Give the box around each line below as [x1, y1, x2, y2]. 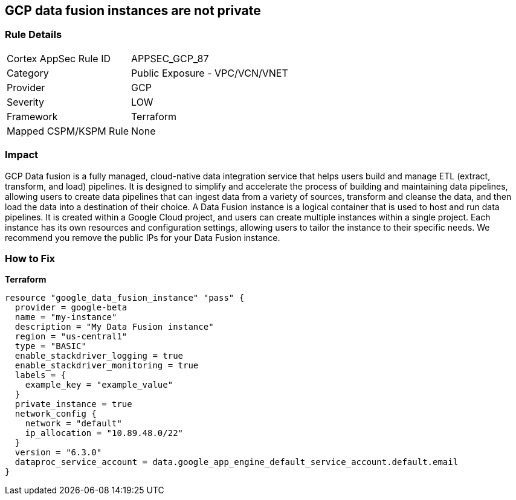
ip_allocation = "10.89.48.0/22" [25, 428, 184, 438]
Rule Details [5, 28, 62, 41]
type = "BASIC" [15, 341, 86, 351]
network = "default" [25, 418, 122, 429]
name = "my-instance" [15, 312, 117, 322]
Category [7, 66, 49, 79]
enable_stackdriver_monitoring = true [15, 361, 199, 371]
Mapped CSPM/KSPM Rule [7, 124, 129, 137]
